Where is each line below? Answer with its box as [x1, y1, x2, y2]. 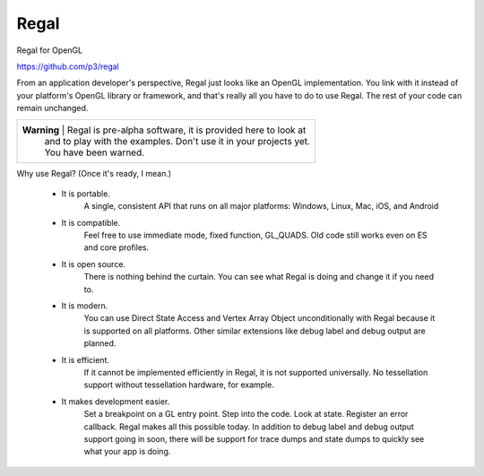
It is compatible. [61, 217, 121, 228]
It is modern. [61, 300, 108, 311]
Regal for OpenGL [16, 45, 83, 56]
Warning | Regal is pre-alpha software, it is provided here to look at [22, 124, 307, 136]
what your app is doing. [83, 446, 171, 457]
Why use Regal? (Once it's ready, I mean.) [16, 168, 172, 178]
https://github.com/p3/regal [16, 61, 120, 72]
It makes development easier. [61, 395, 170, 407]
